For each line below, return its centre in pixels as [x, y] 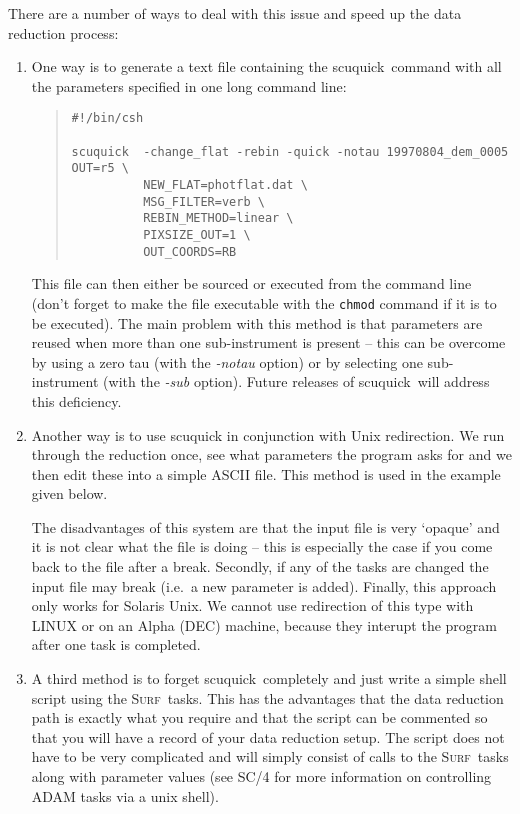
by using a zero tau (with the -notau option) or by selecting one [227, 361]
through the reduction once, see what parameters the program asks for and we [271, 454]
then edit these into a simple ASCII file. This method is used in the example [266, 473]
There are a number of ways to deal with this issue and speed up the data [235, 13]
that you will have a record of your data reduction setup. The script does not [268, 736]
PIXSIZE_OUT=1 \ [197, 234]
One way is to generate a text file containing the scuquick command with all [266, 66]
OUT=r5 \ [100, 168]
